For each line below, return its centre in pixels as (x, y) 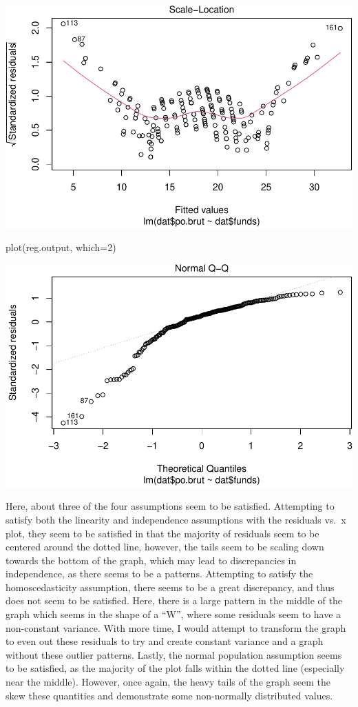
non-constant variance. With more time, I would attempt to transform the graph (176, 627)
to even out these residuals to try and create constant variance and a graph (165, 641)
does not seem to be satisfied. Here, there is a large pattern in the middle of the (174, 600)
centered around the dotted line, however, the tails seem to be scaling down (165, 547)
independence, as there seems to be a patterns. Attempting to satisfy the (159, 574)
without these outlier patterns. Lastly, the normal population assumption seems (174, 654)
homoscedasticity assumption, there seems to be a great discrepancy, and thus (170, 587)
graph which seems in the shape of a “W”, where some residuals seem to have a (173, 614)
